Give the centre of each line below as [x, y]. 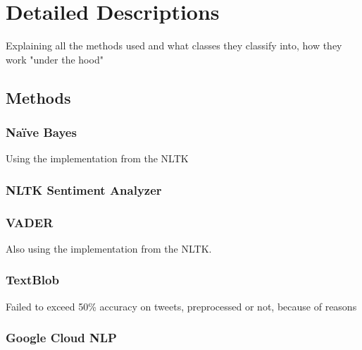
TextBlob [32, 280]
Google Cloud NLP [61, 338]
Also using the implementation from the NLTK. [109, 248]
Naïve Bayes [41, 132]
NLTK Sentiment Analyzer [84, 189]
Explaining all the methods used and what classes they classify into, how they [174, 46]
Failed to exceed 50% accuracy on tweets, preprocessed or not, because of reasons [181, 306]
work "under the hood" [55, 59]
